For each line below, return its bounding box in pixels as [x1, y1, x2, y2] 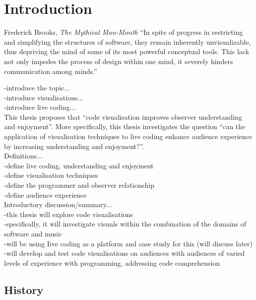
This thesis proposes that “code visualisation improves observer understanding [4, 111, 242, 122]
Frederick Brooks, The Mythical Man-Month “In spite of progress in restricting [4, 27, 243, 37]
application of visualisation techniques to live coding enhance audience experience [4, 131, 253, 142]
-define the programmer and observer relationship [4, 180, 154, 190]
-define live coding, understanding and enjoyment [4, 160, 154, 170]
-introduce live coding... [4, 102, 76, 112]
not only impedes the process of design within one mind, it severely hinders [4, 56, 233, 66]
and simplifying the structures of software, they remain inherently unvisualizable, [4, 36, 251, 47]
